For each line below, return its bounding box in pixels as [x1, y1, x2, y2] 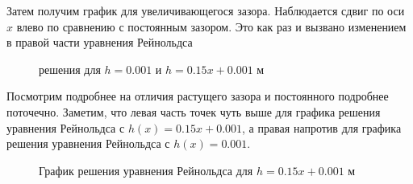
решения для [39, 60, 101, 77]
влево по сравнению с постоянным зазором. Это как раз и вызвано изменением [16, 18, 407, 35]
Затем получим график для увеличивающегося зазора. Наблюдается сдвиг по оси [6, 2, 405, 18]
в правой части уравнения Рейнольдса [6, 34, 193, 51]
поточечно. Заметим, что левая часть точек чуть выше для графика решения [6, 103, 381, 120]
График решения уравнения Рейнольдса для [39, 162, 253, 178]
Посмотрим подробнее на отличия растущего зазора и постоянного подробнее [6, 88, 389, 104]
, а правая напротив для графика [242, 119, 402, 136]
